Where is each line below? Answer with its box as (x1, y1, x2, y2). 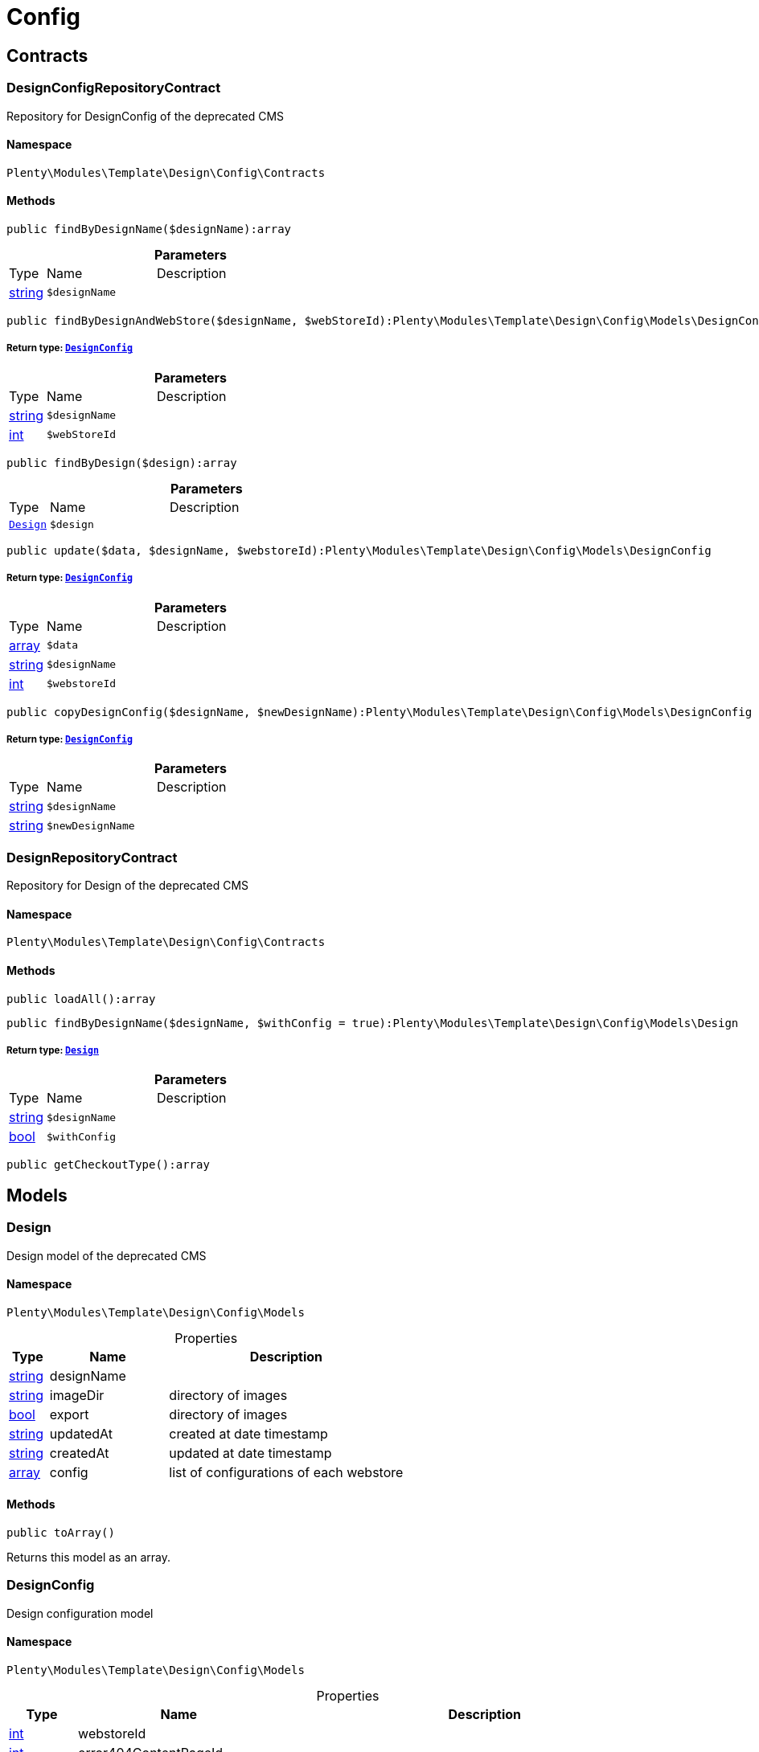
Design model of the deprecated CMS (6, 1248, 207, 1263)
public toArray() (6, 1525, 115, 1539)
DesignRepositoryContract (6, 849, 178, 866)
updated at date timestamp (169, 1444, 332, 1461)
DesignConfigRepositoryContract (6, 80, 221, 96)
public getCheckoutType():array (6, 1158, 210, 1172)
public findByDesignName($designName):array (6, 222, 292, 235)
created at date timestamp (169, 1425, 328, 1442)
